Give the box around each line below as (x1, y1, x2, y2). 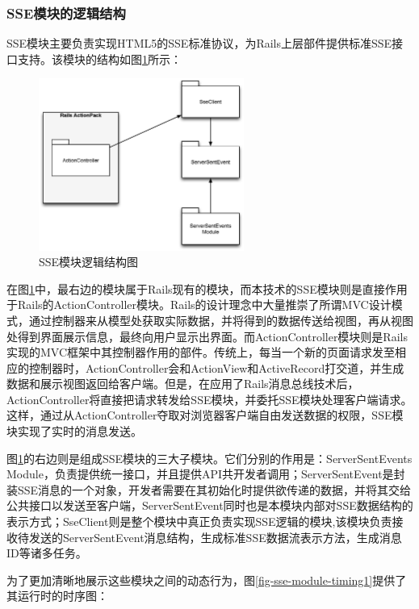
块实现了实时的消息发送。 (6, 423, 142, 440)
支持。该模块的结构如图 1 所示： (17, 50, 182, 67)
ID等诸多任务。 (6, 544, 87, 561)
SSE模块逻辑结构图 (39, 253, 139, 270)
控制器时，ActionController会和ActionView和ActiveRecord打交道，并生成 (28, 359, 404, 376)
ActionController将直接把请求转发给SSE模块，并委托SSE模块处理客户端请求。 (6, 390, 413, 407)
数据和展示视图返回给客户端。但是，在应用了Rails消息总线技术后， (6, 375, 359, 392)
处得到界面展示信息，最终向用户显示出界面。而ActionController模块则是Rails (6, 327, 408, 344)
